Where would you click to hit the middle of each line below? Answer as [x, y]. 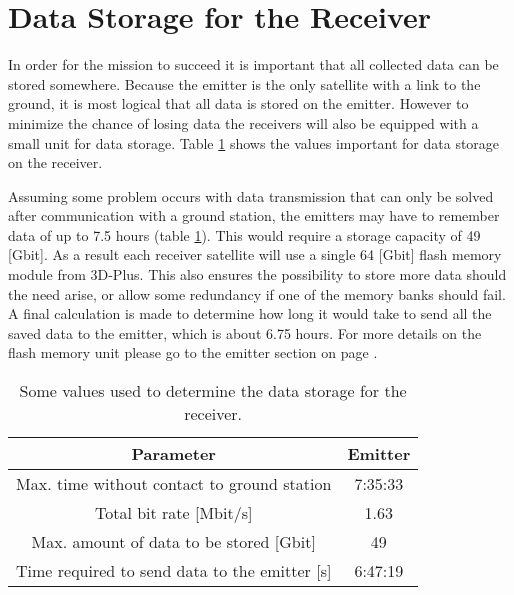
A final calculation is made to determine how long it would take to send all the [250, 313]
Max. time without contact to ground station [174, 484]
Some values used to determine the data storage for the [213, 391]
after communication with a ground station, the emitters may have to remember [254, 215]
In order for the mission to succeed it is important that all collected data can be [253, 64]
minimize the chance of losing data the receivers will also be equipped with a [243, 122]
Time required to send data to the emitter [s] [174, 571]
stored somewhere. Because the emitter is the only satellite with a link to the [244, 83]
